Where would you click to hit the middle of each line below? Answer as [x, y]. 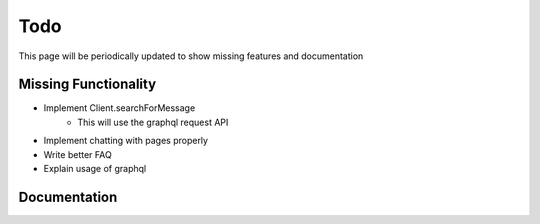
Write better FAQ [77, 154]
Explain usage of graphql [95, 169]
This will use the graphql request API [153, 122]
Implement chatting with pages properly [126, 141]
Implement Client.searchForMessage [119, 108]
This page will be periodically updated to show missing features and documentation [191, 56]
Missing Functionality [87, 84]
